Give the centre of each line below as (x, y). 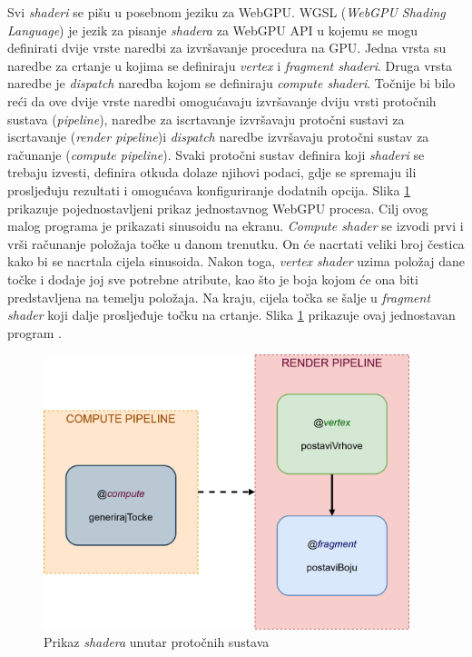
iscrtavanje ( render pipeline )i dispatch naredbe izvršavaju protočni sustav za (218, 137)
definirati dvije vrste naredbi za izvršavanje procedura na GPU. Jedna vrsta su (227, 48)
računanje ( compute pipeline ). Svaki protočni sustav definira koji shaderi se (216, 154)
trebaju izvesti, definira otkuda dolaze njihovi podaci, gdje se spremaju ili (212, 172)
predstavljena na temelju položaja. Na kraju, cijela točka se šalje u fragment (219, 297)
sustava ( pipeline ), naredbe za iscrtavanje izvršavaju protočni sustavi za (206, 119)
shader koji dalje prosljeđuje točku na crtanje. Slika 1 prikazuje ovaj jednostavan (231, 315)
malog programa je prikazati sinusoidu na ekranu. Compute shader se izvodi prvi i (236, 226)
